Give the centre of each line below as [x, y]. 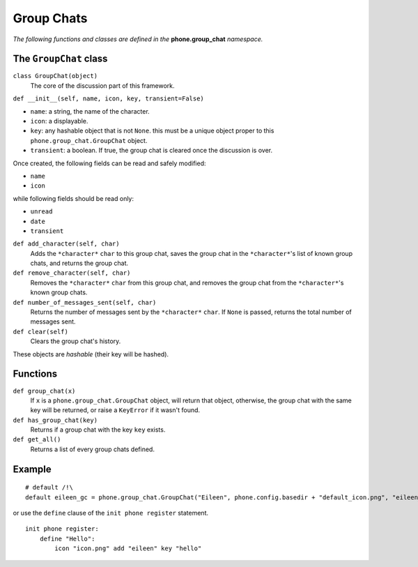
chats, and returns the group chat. [79, 263]
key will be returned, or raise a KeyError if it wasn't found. [115, 410]
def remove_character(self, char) [72, 273]
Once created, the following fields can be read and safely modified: [109, 163]
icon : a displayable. [59, 121]
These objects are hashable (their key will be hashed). [91, 354]
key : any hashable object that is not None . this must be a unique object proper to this [152, 131]
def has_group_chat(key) [55, 420]
